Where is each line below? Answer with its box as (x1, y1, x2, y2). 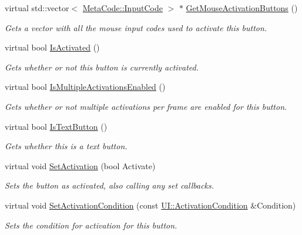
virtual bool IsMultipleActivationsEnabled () (5, 80, 166, 93)
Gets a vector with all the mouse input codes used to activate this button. (5, 21, 267, 33)
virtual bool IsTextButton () (5, 120, 108, 132)
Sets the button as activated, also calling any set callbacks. (5, 179, 214, 192)
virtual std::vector (5, 2, 69, 14)
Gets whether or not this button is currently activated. (5, 61, 199, 73)
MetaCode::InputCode (82, 2, 163, 14)
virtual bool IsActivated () (5, 41, 100, 53)
